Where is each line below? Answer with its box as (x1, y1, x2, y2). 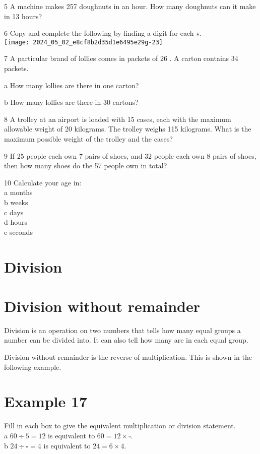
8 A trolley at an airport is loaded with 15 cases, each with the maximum (4, 113, 231, 124)
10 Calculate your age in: (4, 177, 82, 187)
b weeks (4, 197, 28, 207)
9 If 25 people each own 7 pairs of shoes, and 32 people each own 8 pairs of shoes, (4, 150, 256, 161)
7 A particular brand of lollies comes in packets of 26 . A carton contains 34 (4, 53, 238, 63)
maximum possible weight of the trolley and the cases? (4, 134, 173, 144)
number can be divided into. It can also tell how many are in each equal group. (4, 335, 248, 345)
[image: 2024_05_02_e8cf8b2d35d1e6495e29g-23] (4, 38, 163, 46)
